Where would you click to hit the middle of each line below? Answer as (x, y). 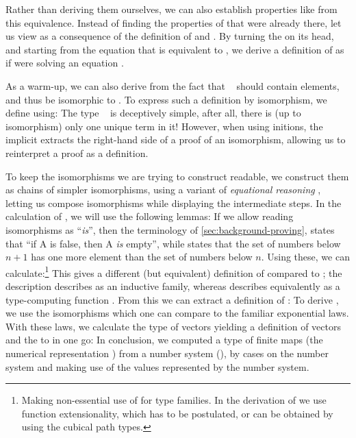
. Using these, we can (305, 257)
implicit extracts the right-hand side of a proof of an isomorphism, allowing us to (176, 139)
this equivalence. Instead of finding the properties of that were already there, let (174, 22)
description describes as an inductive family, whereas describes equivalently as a (173, 285)
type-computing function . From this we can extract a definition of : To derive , (172, 299)
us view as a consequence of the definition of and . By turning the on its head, (170, 36)
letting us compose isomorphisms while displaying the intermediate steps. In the (174, 203)
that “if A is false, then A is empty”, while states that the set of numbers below (173, 243)
